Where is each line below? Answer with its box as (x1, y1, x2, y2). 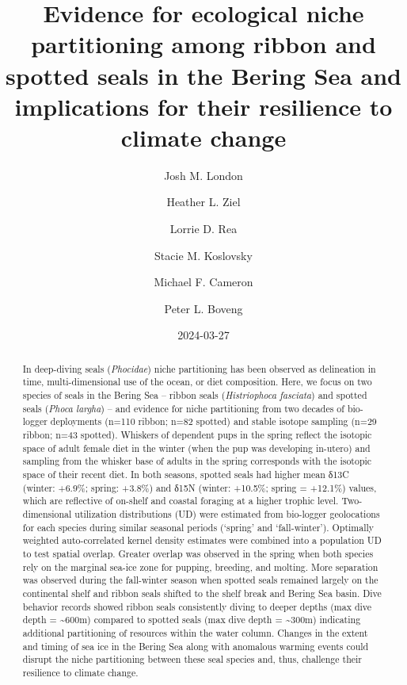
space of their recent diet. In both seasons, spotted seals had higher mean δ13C (22, 468, 349, 481)
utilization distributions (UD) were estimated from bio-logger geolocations (74, 507, 380, 521)
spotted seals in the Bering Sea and (6, 59, 401, 91)
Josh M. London (164, 166, 243, 183)
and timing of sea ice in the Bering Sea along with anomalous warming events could (22, 639, 369, 652)
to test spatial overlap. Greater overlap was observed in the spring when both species (22, 547, 374, 561)
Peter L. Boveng (164, 300, 243, 316)
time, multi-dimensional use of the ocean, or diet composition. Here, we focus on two (22, 375, 372, 388)
